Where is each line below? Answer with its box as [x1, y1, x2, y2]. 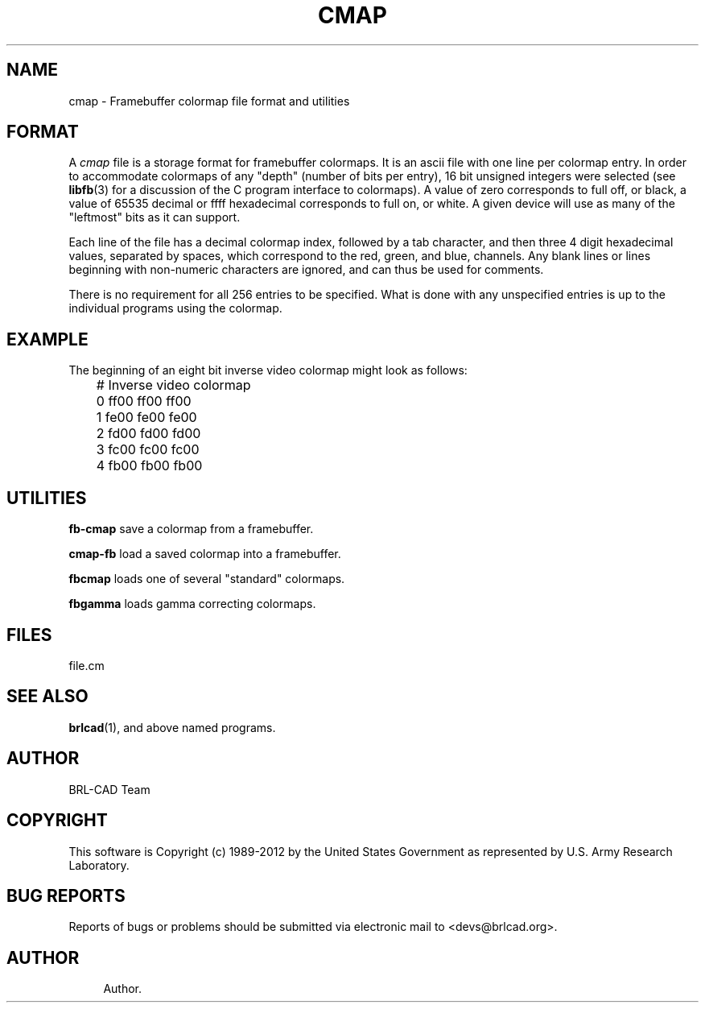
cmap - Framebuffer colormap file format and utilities [68, 93, 350, 108]
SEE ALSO [6, 686, 89, 707]
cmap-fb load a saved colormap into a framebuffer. [68, 547, 341, 561]
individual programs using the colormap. [68, 301, 282, 316]
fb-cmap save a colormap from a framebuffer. [68, 522, 314, 536]
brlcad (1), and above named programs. [68, 720, 276, 734]
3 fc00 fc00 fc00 [96, 441, 200, 458]
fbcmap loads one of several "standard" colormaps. [68, 572, 345, 586]
